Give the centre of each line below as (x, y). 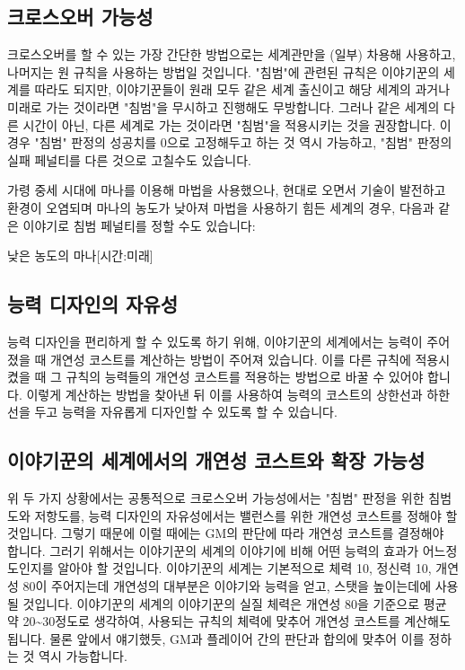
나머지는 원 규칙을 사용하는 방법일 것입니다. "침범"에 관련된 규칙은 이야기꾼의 (224, 71)
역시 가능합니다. (83, 656)
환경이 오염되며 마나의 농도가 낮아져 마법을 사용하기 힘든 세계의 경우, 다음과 (221, 207)
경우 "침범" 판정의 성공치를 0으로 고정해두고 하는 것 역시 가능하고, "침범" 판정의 (230, 142)
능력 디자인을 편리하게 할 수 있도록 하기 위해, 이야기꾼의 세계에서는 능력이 (215, 341)
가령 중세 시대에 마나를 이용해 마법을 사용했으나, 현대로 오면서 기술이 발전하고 (227, 190)
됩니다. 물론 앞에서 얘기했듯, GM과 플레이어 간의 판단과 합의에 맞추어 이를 (216, 638)
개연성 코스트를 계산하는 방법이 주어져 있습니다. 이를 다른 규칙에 (230, 359)
